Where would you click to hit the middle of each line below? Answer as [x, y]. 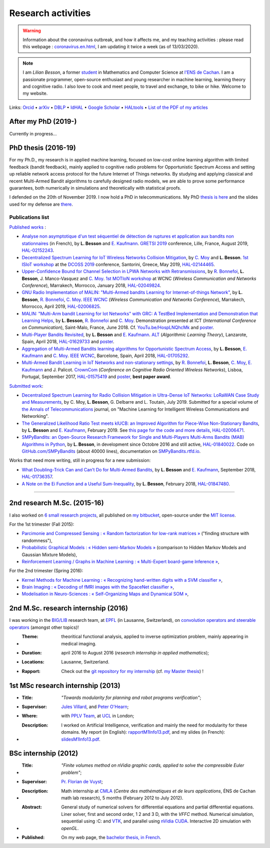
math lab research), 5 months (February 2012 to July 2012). [122, 798]
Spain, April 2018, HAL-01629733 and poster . [68, 342]
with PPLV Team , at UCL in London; [98, 716]
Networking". [35, 416]
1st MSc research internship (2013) [65, 685]
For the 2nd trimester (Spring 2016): [46, 571]
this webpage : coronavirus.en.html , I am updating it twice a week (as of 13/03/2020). [111, 47]
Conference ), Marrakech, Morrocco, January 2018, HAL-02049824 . [91, 285]
